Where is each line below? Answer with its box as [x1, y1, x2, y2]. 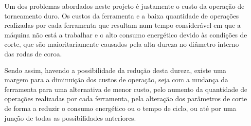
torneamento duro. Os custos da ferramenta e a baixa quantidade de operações [4, 10, 239, 20]
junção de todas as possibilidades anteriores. [4, 112, 136, 123]
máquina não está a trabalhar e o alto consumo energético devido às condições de [4, 29, 247, 39]
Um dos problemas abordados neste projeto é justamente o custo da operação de [4, 1, 245, 11]
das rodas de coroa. [4, 48, 62, 58]
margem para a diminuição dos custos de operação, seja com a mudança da [4, 74, 229, 85]
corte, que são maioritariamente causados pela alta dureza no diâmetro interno [4, 39, 239, 49]
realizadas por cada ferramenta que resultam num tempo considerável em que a [4, 20, 241, 30]
